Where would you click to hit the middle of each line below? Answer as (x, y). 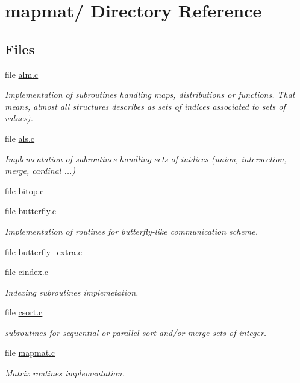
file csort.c (24, 312)
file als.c (20, 138)
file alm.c (22, 74)
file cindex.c (27, 272)
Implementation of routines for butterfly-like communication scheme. (131, 231)
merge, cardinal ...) (40, 170)
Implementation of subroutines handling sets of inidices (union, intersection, (146, 158)
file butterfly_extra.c (44, 251)
